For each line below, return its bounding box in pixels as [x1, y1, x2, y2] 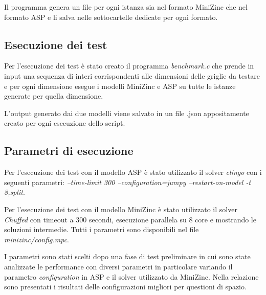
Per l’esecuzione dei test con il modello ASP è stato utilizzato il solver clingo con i [4, 167, 262, 177]
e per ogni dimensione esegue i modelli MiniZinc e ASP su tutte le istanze [4, 80, 236, 91]
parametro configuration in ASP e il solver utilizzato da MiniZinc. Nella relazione [4, 271, 259, 282]
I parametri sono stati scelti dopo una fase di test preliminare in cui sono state [4, 251, 251, 262]
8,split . [4, 187, 25, 197]
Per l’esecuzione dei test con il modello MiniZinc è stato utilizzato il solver [4, 203, 237, 214]
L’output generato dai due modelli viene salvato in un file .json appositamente [4, 107, 249, 118]
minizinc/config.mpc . [4, 234, 69, 244]
